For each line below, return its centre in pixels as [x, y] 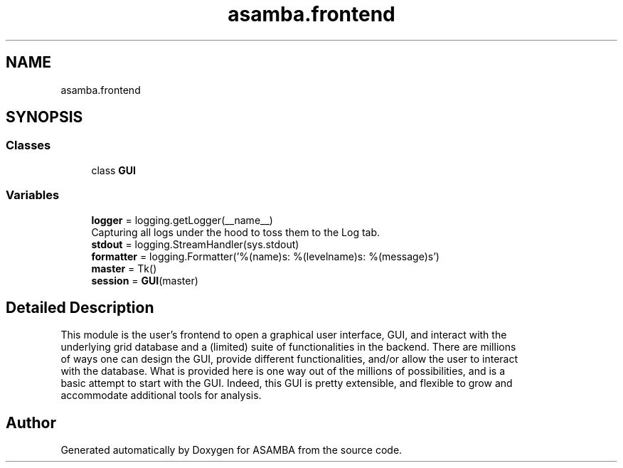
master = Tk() [124, 268]
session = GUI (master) [145, 280]
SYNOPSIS [44, 117]
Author [31, 422]
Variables [33, 195]
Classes [28, 145]
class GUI [114, 170]
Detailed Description [80, 307]
